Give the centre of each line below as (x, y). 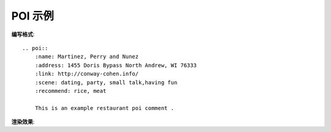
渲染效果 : (23, 122)
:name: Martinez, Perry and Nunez (87, 57)
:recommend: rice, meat (70, 91)
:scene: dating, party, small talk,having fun (106, 82)
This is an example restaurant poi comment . (105, 108)
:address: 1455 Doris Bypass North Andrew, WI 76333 (116, 65)
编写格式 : (23, 34)
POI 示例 (33, 16)
